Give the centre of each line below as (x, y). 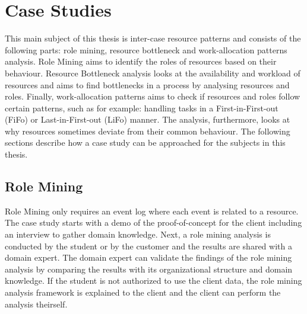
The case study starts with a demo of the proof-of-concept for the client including (153, 222)
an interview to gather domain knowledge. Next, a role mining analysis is (138, 234)
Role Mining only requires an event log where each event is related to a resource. (152, 211)
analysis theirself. (36, 304)
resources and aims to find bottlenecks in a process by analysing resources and (147, 84)
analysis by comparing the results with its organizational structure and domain (149, 269)
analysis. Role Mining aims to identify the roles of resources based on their (141, 61)
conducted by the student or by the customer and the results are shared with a (148, 246)
